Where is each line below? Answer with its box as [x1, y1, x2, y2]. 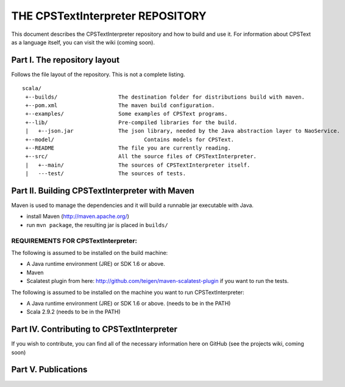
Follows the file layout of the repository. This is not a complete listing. [11, 71, 185, 78]
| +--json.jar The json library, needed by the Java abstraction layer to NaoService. [25, 128, 341, 134]
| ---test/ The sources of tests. [25, 170, 186, 177]
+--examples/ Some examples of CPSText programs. [25, 110, 228, 117]
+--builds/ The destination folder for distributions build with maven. [25, 93, 305, 100]
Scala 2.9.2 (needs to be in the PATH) [26, 308, 121, 316]
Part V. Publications [11, 364, 88, 375]
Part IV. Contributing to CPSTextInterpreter [11, 324, 178, 335]
